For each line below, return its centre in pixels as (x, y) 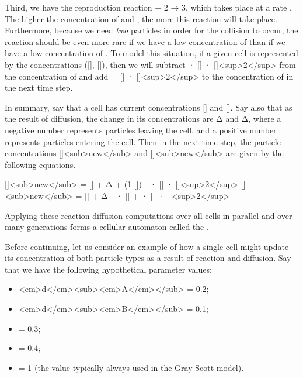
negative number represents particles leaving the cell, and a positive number (141, 130)
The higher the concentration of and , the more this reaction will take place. (141, 18)
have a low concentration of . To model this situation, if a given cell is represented (151, 53)
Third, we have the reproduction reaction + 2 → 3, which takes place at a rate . (148, 7)
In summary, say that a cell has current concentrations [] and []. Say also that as (149, 107)
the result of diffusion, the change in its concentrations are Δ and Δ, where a (143, 118)
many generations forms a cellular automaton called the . (107, 227)
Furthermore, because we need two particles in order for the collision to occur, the (151, 30)
